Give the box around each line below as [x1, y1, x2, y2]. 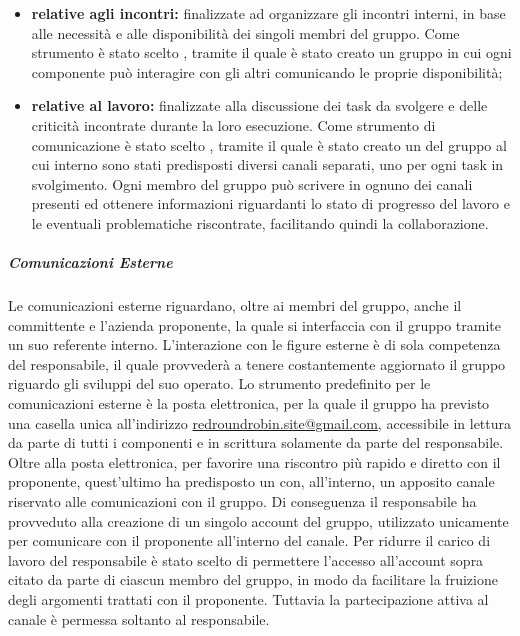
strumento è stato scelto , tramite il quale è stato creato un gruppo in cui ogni [31, 42, 512, 63]
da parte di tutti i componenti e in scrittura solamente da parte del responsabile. [8, 432, 504, 453]
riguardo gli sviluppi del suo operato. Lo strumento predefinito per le [8, 373, 431, 394]
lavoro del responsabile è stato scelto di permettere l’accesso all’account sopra [8, 549, 484, 570]
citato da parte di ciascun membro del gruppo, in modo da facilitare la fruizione [8, 569, 498, 590]
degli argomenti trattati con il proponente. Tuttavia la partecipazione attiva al [8, 589, 489, 609]
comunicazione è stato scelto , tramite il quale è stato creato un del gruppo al [31, 134, 507, 155]
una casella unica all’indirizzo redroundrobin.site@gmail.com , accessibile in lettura [8, 412, 512, 433]
